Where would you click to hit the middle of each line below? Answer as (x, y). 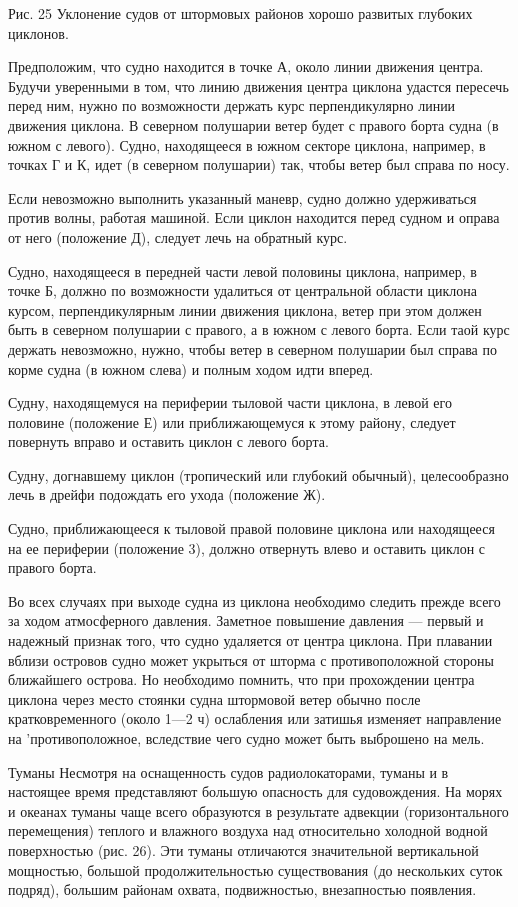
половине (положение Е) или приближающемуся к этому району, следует (232, 421)
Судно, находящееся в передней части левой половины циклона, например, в (242, 270)
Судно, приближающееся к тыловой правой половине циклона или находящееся (251, 528)
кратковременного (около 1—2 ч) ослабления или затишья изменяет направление (255, 718)
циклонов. (38, 32)
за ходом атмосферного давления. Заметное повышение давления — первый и (246, 620)
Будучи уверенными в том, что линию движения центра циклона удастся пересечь (258, 85)
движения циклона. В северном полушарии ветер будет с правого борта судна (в (253, 124)
